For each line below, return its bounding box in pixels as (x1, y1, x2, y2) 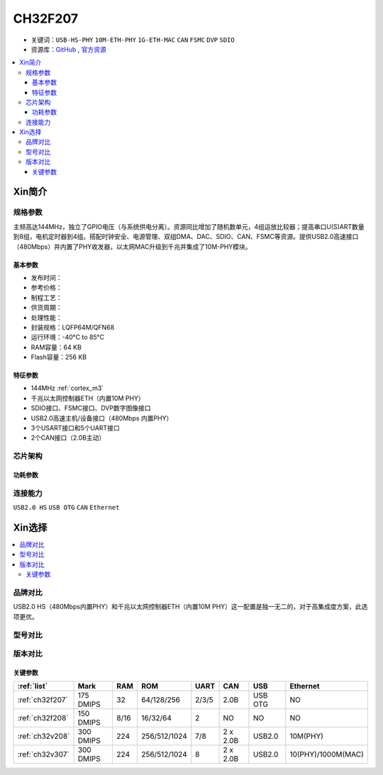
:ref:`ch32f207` (17, 695, 69, 705)
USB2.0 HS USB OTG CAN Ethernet (13, 503, 120, 512)
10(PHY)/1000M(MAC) (289, 749, 365, 759)
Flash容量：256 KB (30, 353, 87, 362)
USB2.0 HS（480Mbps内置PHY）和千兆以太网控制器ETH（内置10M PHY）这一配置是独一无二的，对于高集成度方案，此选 (13, 603, 368, 611)
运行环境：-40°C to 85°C (30, 333, 105, 342)
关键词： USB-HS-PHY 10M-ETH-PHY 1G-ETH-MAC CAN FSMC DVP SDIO (30, 35, 235, 44)
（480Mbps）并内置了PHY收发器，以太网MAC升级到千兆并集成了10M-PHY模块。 (13, 242, 252, 251)
